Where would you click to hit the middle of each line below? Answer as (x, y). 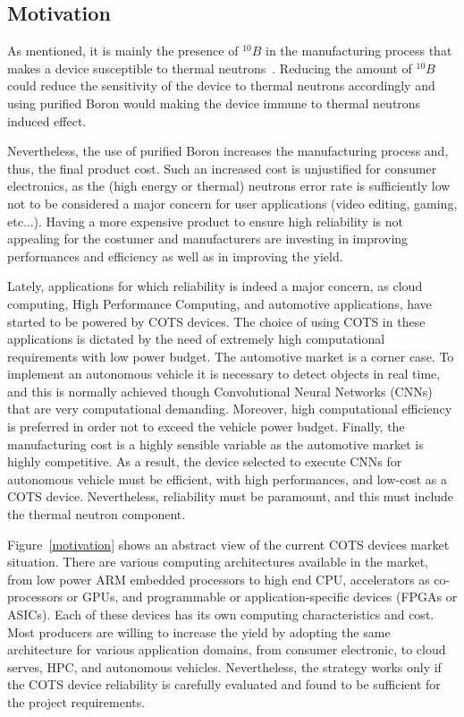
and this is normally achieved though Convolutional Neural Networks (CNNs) (220, 391)
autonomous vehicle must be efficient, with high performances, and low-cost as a (227, 478)
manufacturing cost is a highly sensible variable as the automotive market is (215, 444)
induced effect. (47, 120)
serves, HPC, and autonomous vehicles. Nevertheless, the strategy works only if (224, 666)
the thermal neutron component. (97, 514)
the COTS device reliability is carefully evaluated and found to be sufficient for (224, 684)
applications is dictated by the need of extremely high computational (196, 339)
